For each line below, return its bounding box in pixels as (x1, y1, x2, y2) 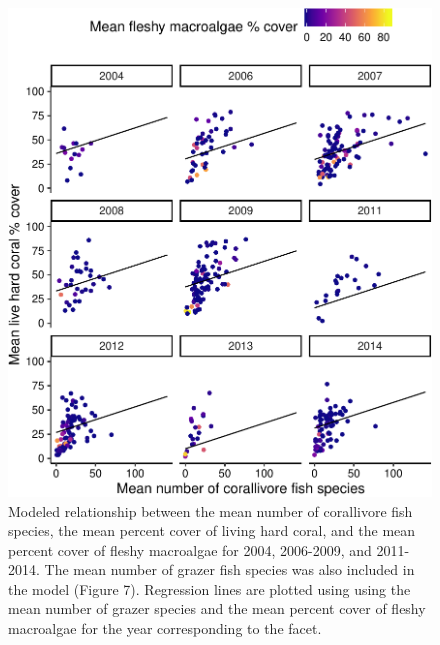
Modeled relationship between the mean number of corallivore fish (8, 500, 413, 521)
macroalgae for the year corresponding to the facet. (8, 618, 322, 639)
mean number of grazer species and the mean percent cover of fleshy (8, 598, 426, 619)
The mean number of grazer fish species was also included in (44, 559, 415, 580)
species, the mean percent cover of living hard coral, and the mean (8, 520, 416, 541)
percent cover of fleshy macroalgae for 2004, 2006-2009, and (8, 539, 372, 560)
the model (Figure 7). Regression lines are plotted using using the (8, 578, 411, 599)
